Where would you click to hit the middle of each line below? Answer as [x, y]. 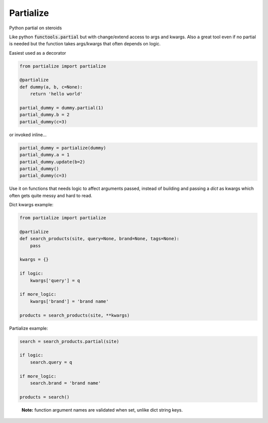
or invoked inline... [28, 135]
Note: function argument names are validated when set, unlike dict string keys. [102, 410]
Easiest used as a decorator [38, 53]
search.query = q [51, 362]
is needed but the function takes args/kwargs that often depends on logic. [85, 44]
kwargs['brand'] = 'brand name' [69, 301]
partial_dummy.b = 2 [44, 115]
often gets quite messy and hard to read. [51, 195]
